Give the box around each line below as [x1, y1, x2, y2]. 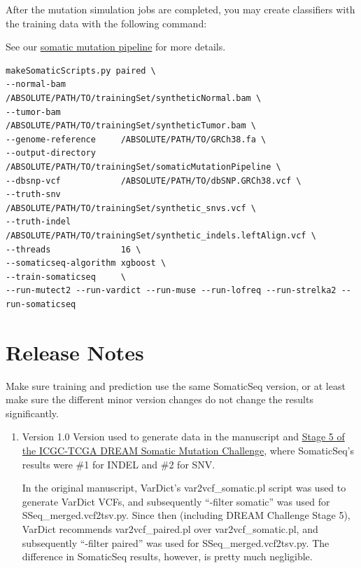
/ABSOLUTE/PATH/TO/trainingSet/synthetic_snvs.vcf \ [6, 203, 256, 213]
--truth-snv [6, 189, 61, 200]
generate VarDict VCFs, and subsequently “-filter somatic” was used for [22, 494, 330, 508]
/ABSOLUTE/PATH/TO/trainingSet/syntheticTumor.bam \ [6, 121, 256, 131]
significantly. [6, 405, 59, 420]
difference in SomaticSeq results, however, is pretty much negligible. [22, 549, 313, 564]
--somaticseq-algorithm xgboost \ [6, 258, 167, 269]
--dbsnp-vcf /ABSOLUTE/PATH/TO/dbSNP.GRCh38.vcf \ [6, 175, 302, 186]
